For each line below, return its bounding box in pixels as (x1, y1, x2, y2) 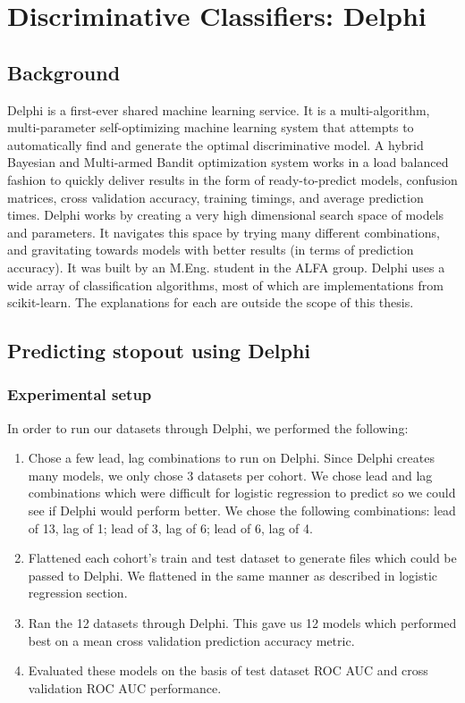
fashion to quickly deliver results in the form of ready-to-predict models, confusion (7, 170, 458, 188)
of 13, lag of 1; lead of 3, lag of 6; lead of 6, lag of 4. (28, 518, 313, 537)
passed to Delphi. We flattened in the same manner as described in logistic (28, 565, 438, 584)
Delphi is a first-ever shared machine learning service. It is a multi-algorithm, (7, 100, 430, 119)
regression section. (28, 583, 128, 602)
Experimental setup (7, 383, 152, 406)
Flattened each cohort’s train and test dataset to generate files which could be (28, 548, 457, 567)
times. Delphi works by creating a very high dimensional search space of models (7, 205, 444, 224)
